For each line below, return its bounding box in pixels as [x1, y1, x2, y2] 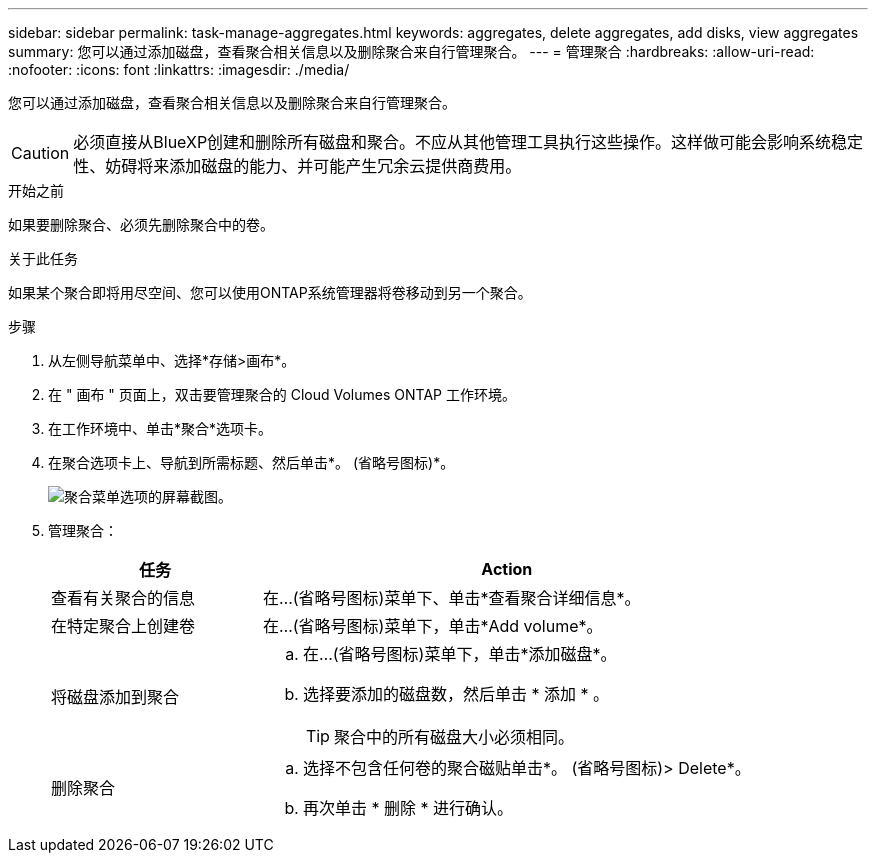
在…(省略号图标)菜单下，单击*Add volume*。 [262, 616, 603, 636]
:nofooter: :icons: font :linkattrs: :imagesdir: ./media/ [8, 61, 350, 78]
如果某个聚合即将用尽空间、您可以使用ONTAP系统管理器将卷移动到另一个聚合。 [8, 284, 532, 301]
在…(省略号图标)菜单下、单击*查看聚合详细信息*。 [262, 588, 641, 608]
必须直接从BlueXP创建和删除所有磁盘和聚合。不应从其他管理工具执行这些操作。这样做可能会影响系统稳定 [73, 132, 864, 152]
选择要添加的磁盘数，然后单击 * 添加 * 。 [302, 684, 609, 704]
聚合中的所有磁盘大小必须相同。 [333, 727, 574, 747]
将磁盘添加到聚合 [51, 687, 180, 707]
